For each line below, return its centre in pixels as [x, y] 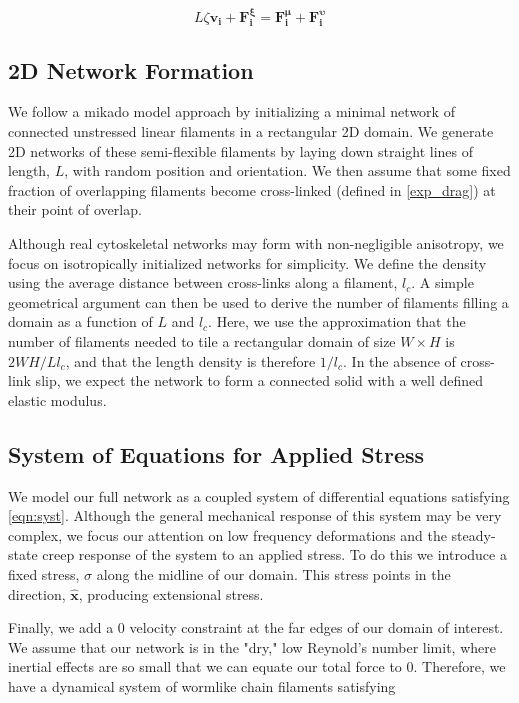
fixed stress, [44, 573]
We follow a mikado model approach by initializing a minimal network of [231, 111]
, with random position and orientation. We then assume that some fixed [287, 170]
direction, [37, 593]
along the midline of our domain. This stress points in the [273, 573]
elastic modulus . [57, 399]
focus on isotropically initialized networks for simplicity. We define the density [247, 262]
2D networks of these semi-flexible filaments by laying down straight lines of [241, 150]
